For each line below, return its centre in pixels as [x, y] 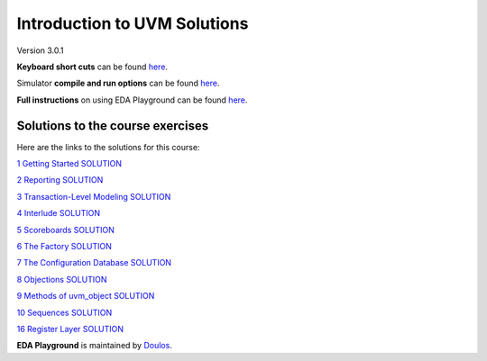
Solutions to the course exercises [113, 126]
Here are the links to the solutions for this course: [108, 147]
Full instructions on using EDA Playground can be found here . [132, 100]
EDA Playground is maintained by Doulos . [95, 346]
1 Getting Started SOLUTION [69, 164]
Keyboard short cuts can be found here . [92, 67]
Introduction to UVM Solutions [133, 23]
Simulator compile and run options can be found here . [118, 83]
